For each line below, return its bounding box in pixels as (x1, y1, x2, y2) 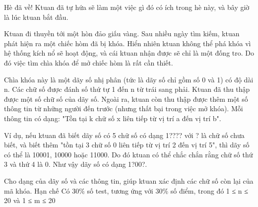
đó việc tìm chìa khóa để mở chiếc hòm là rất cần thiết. (4, 57, 173, 68)
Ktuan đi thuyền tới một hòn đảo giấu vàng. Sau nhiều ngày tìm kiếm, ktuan (4, 28, 240, 39)
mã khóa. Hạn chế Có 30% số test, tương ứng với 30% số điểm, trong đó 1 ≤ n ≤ (4, 185, 248, 196)
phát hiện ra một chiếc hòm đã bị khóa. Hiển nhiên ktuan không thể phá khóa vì (4, 38, 251, 48)
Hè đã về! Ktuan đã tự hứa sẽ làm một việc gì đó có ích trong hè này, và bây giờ (4, 2, 250, 12)
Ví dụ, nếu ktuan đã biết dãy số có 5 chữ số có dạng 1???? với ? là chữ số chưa (4, 130, 245, 140)
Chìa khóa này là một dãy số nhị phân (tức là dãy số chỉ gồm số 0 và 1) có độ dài (4, 74, 254, 84)
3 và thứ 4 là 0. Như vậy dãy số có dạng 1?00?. (4, 159, 147, 169)
